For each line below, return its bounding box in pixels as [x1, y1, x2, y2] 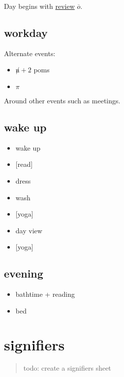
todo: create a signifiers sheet [23, 363, 111, 373]
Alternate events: [4, 48, 56, 58]
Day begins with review [4, 1, 75, 11]
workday [4, 25, 48, 40]
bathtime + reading [15, 289, 75, 299]
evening [4, 266, 43, 281]
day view [15, 225, 42, 235]
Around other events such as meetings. [4, 95, 121, 105]
